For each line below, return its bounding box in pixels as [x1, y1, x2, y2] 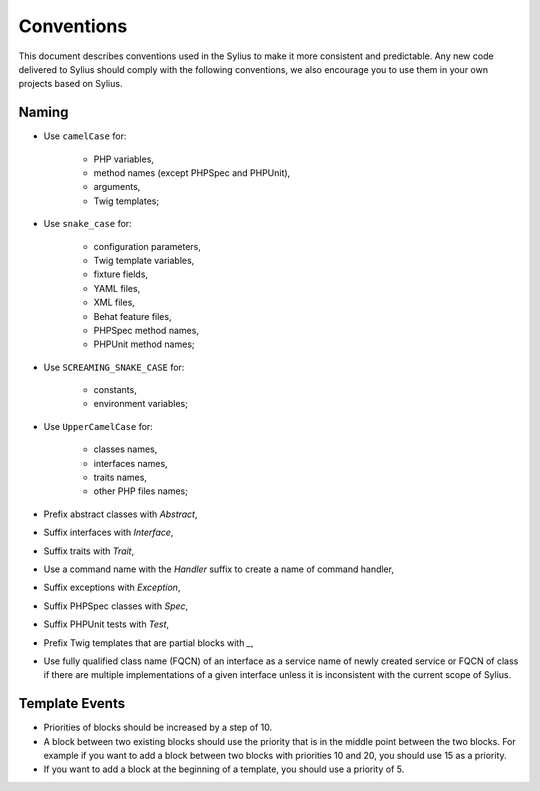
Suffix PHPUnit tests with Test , [43, 618, 170, 630]
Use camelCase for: [43, 130, 127, 142]
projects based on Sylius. [18, 78, 123, 90]
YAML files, [93, 282, 141, 294]
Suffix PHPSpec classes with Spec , [43, 600, 189, 612]
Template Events [18, 695, 125, 712]
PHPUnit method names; [93, 338, 195, 350]
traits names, [93, 471, 147, 484]
